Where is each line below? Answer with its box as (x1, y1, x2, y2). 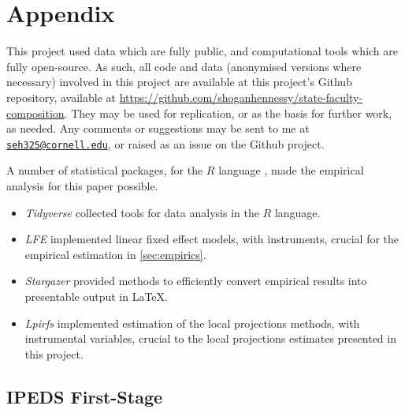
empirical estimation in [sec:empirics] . (24, 246, 206, 262)
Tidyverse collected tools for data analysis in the (24, 204, 259, 220)
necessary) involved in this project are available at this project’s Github (6, 73, 352, 90)
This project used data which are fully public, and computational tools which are (6, 43, 398, 59)
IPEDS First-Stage (6, 384, 163, 408)
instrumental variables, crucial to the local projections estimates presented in (24, 330, 396, 347)
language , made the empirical (218, 162, 364, 178)
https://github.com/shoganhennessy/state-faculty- (119, 88, 363, 105)
